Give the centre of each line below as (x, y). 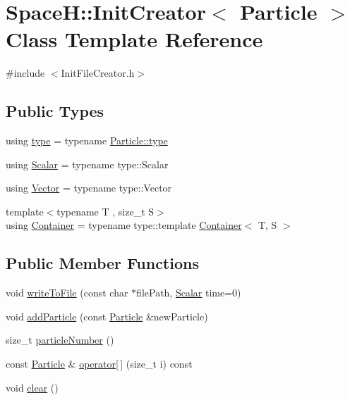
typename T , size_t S (105, 211)
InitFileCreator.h (98, 73)
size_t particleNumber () (60, 340)
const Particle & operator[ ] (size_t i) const (99, 364)
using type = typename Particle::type (87, 140)
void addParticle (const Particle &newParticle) (107, 316)
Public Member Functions (102, 263)
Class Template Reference (134, 39)
